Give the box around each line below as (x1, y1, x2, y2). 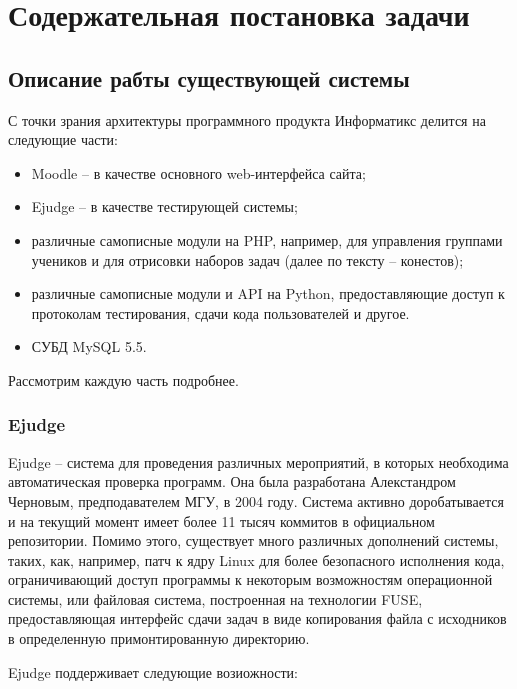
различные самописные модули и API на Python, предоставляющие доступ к (31, 283, 505, 304)
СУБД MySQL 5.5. (31, 336, 147, 357)
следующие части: (8, 129, 118, 150)
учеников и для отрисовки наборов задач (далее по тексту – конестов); (31, 249, 464, 270)
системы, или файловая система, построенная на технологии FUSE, (8, 588, 423, 609)
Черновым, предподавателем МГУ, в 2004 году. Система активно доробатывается (8, 490, 504, 511)
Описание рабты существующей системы (8, 62, 410, 93)
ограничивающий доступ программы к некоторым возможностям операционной (8, 569, 493, 590)
